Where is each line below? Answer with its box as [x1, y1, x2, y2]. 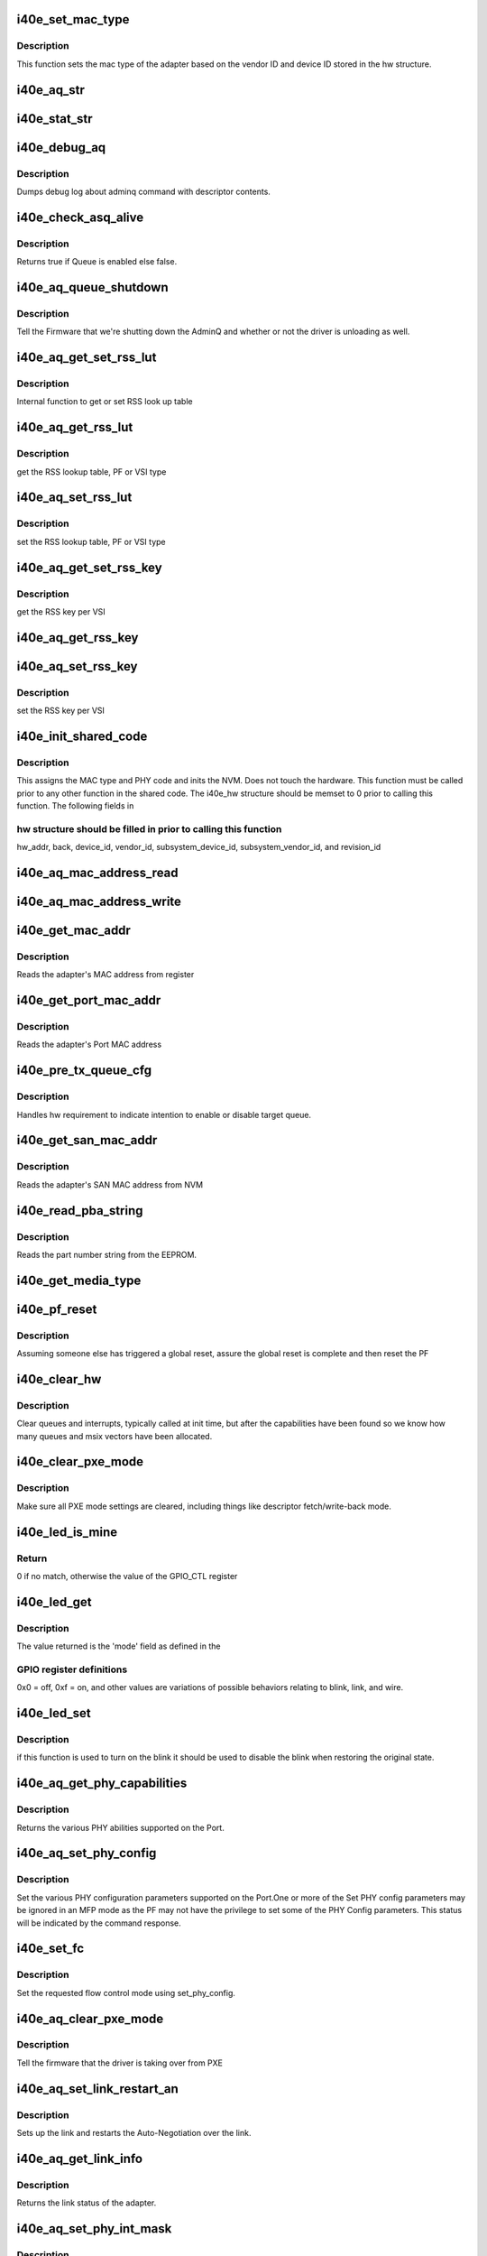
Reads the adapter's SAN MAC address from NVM [16, 1179, 203, 1190]
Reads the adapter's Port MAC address [16, 1039, 162, 1050]
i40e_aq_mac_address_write [16, 893, 182, 909]
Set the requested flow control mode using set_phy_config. [16, 1987, 236, 1998]
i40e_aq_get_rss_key [16, 630, 139, 645]
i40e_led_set [16, 1706, 92, 1721]
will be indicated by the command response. [16, 1918, 182, 1928]
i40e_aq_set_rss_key [16, 659, 138, 674]
